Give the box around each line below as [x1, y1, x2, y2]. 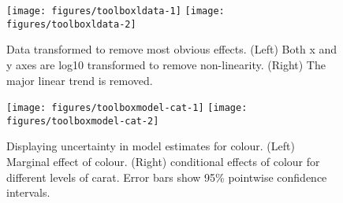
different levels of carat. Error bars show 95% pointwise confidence [6, 168, 327, 185]
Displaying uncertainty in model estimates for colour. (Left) [6, 138, 295, 154]
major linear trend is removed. [6, 72, 153, 88]
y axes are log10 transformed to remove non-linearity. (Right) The [6, 56, 326, 72]
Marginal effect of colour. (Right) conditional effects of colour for [6, 153, 320, 169]
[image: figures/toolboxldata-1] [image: [6, 6, 225, 17]
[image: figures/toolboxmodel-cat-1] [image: [6, 102, 248, 114]
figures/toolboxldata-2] [6, 18, 136, 30]
